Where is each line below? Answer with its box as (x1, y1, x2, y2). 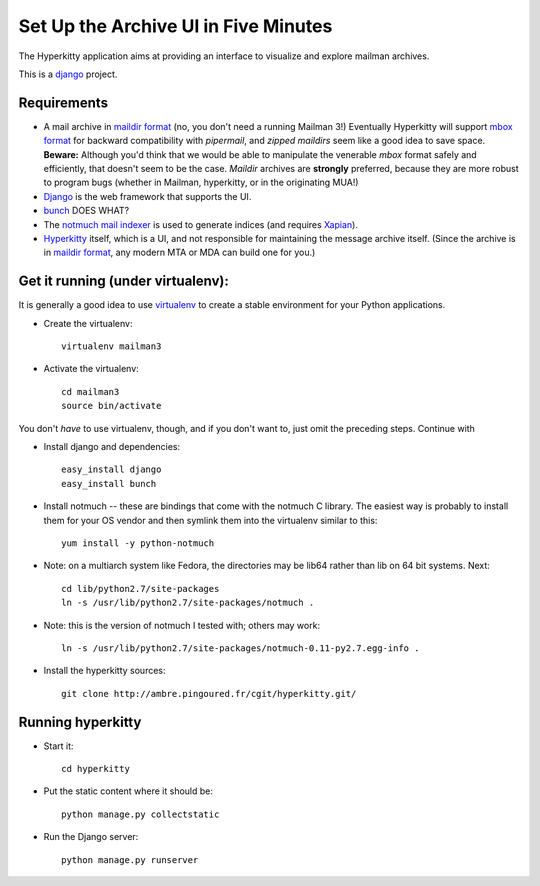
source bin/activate (61, 400, 162, 412)
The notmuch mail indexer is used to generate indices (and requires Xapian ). (43, 218, 359, 230)
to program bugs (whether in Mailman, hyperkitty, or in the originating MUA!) (43, 176, 359, 189)
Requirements (18, 94, 109, 111)
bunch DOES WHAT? (43, 205, 130, 217)
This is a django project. (18, 68, 118, 80)
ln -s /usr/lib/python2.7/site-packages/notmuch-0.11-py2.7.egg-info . (61, 642, 420, 654)
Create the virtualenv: (43, 317, 133, 329)
